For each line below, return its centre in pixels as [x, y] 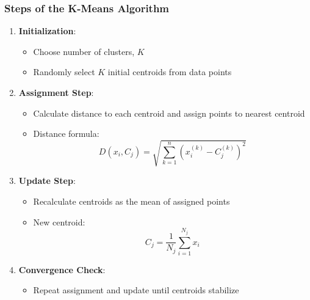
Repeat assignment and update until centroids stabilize [136, 290]
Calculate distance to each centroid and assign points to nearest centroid [169, 113]
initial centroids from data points [170, 72]
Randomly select [64, 72]
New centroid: [59, 221]
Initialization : [47, 31]
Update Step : [47, 181]
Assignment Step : [56, 92]
